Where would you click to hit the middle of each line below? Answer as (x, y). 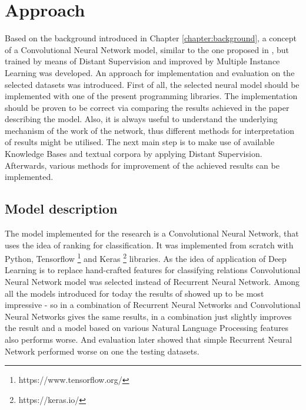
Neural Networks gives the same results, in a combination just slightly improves (148, 316)
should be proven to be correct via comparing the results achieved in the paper (147, 107)
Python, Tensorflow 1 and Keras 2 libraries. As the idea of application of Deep (146, 258)
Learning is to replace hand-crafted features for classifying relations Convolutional (153, 270)
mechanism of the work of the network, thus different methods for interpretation (150, 130)
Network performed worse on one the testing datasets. (102, 351)
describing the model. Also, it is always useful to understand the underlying (141, 119)
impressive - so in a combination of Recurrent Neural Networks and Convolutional (153, 305)
